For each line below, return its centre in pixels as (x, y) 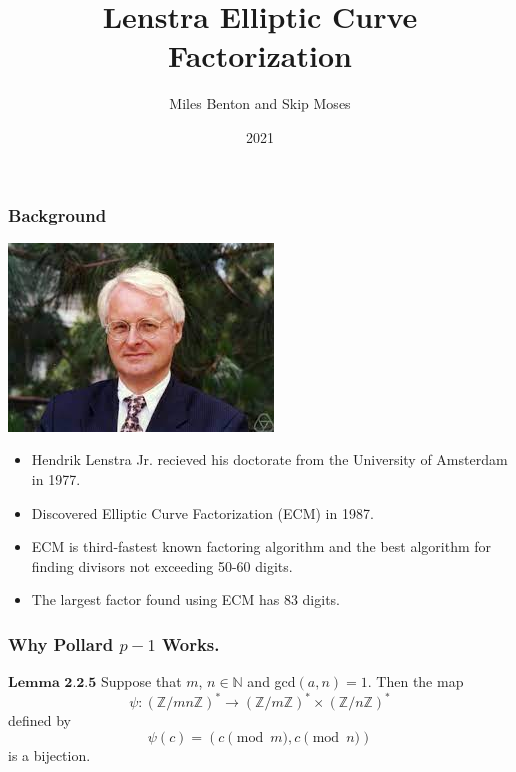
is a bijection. (49, 754)
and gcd (271, 681)
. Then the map (415, 681)
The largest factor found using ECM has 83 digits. (186, 599)
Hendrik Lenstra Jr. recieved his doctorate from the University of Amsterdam (269, 459)
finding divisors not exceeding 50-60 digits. (162, 565)
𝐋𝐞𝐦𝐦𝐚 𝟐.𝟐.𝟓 (52, 683)
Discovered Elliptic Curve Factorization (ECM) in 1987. (202, 512)
